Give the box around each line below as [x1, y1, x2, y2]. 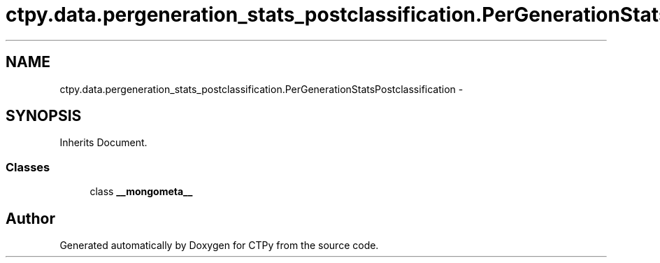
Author [6, 209, 55, 227]
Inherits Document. [59, 136, 148, 149]
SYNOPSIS [6, 107, 82, 125]
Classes [6, 159, 50, 174]
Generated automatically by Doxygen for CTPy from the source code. [59, 239, 379, 252]
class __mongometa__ [89, 185, 193, 198]
